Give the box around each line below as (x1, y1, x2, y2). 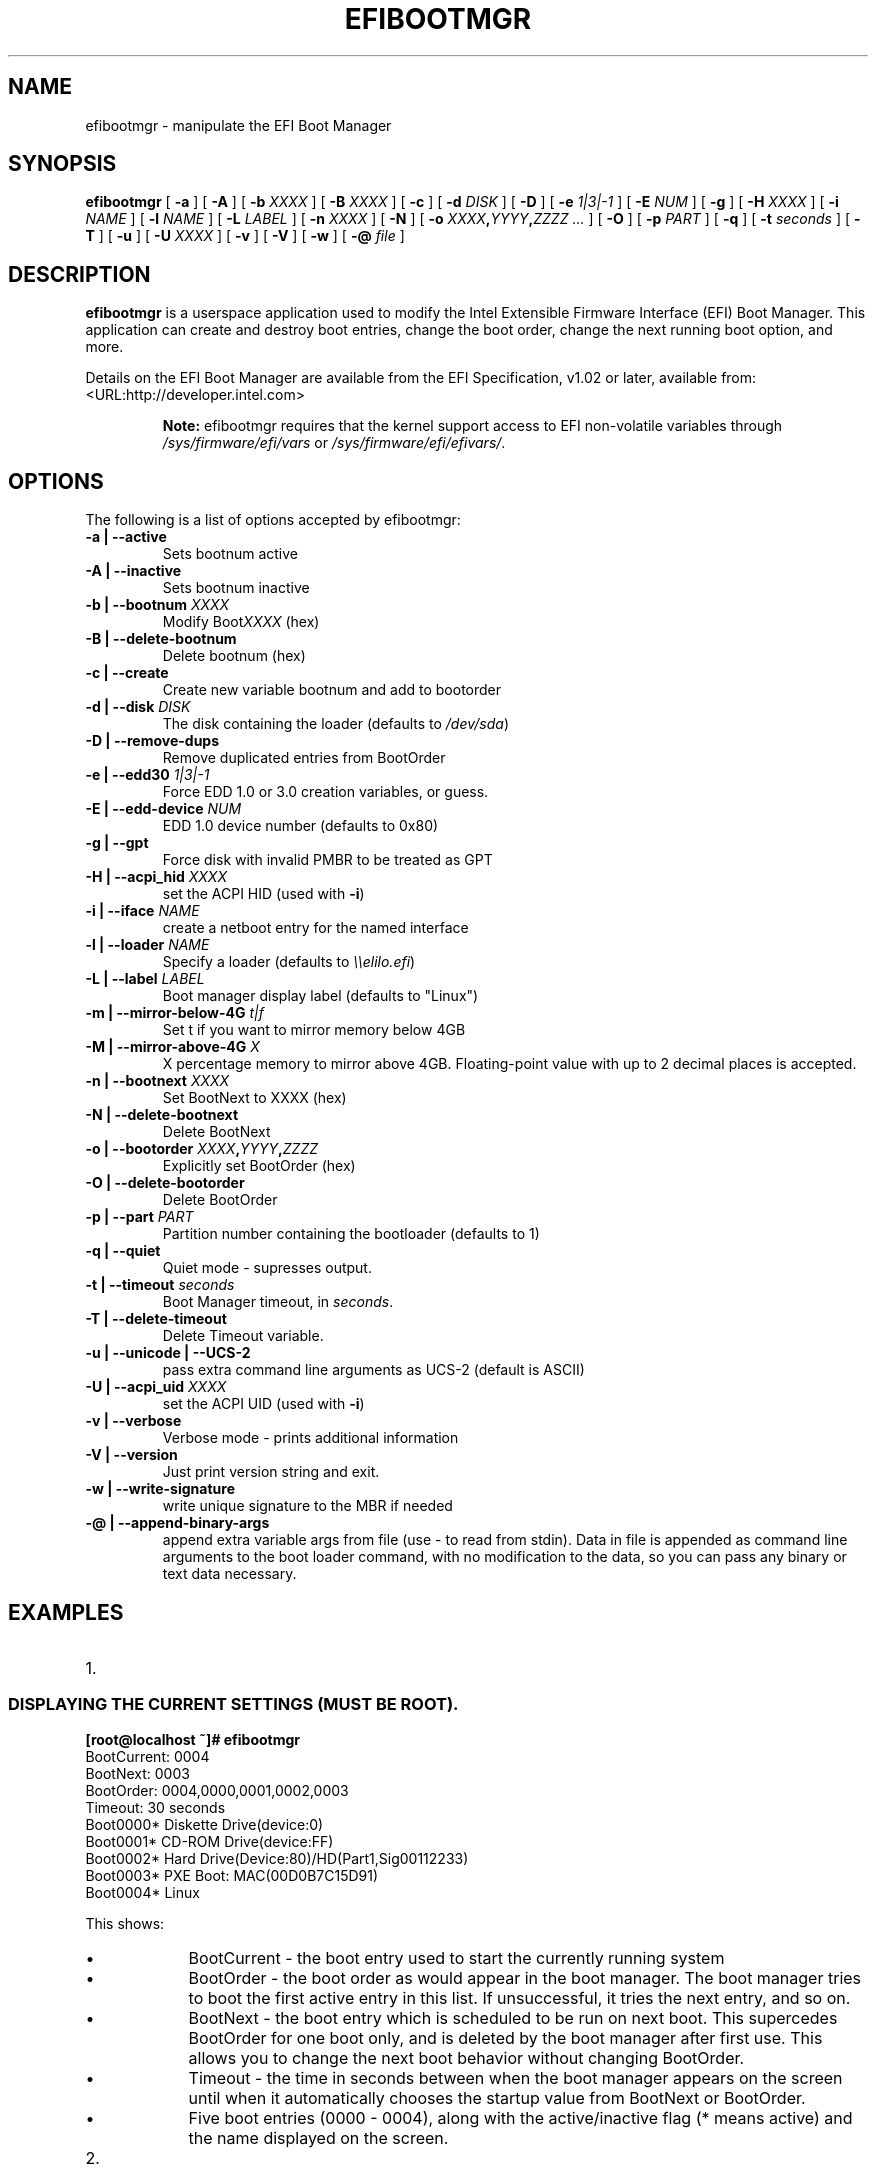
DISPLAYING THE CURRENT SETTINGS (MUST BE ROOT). (8, 1694, 459, 1715)
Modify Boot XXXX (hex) (162, 613, 320, 631)
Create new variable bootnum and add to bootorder (162, 681, 502, 699)
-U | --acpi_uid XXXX (85, 1378, 227, 1396)
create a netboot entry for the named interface (162, 919, 469, 937)
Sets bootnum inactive (162, 579, 310, 597)
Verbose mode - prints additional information (162, 1429, 459, 1447)
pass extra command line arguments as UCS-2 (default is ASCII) (162, 1361, 585, 1379)
